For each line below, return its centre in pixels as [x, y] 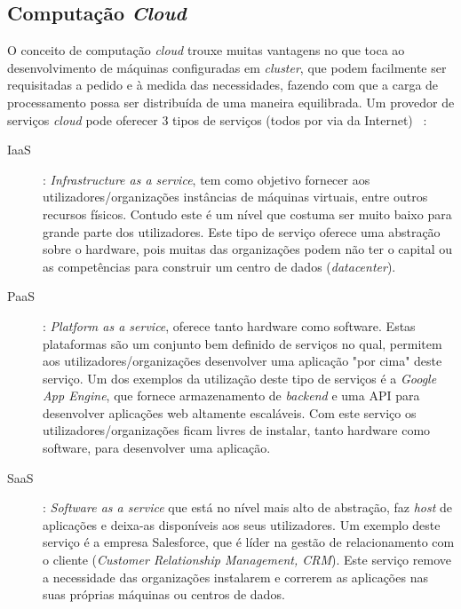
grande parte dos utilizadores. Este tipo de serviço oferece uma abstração [242, 231]
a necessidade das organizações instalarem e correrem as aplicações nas [235, 577]
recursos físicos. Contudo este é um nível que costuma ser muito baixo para [247, 214]
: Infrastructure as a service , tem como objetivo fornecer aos [207, 179]
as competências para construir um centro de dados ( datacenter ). [219, 266]
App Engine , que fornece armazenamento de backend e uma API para [231, 395]
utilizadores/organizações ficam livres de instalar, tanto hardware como [237, 430]
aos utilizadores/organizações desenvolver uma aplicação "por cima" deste [242, 361]
